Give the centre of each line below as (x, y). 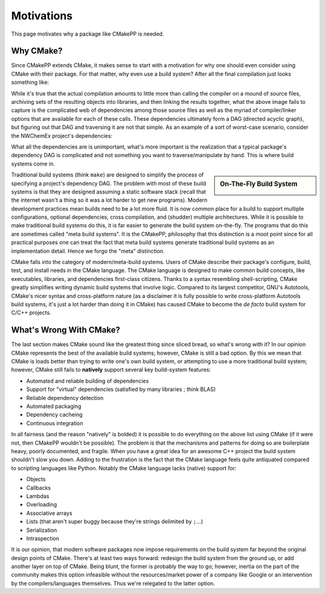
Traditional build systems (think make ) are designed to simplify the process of (107, 175)
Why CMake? (37, 51)
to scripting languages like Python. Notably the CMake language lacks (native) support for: (124, 468)
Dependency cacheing (54, 415)
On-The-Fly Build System (259, 184)
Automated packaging (54, 406)
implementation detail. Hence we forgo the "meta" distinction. (88, 251)
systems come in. (33, 164)
